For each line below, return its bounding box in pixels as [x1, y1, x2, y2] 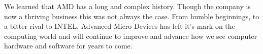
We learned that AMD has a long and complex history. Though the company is [4, 1, 251, 11]
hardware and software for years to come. [4, 40, 133, 51]
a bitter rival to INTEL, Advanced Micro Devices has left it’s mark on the [4, 21, 235, 31]
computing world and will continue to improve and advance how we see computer [4, 30, 257, 41]
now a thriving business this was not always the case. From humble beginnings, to [4, 11, 259, 21]
